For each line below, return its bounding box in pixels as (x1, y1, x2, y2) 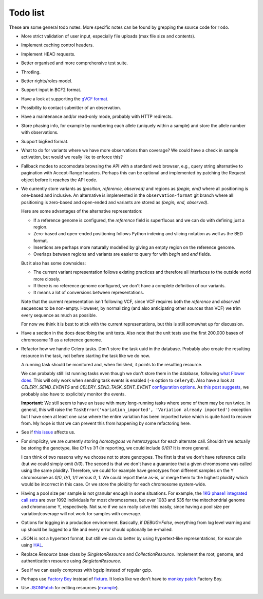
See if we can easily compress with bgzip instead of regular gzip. (21, 567, 152, 573)
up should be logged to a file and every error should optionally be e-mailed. (21, 526, 173, 532)
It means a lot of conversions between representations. (33, 290, 145, 296)
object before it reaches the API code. (21, 177, 97, 183)
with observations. (21, 130, 58, 135)
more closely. (33, 276, 60, 282)
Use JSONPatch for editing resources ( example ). (21, 585, 119, 591)
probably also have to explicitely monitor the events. (21, 391, 126, 397)
